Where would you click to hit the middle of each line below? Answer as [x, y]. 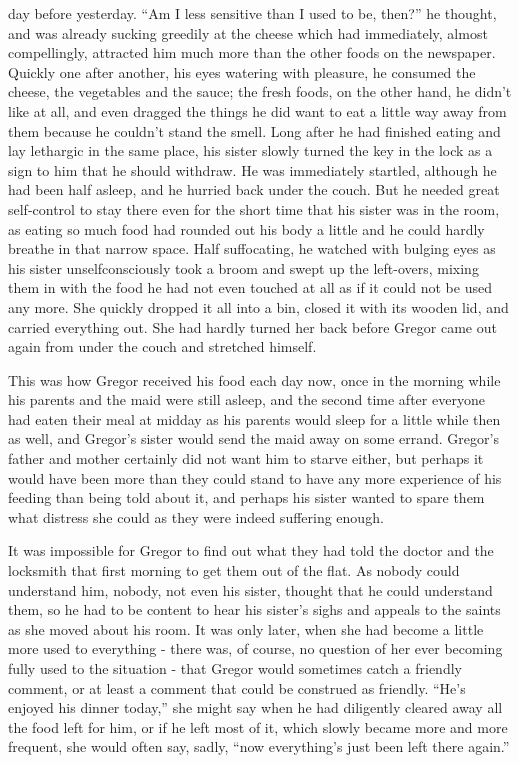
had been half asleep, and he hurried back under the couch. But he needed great [254, 189]
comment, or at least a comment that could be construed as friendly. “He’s [237, 687]
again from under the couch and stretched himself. [162, 346]
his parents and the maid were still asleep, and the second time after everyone [246, 399]
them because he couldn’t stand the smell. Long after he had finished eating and [254, 130]
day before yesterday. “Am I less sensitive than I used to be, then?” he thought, [252, 13]
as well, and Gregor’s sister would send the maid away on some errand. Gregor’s [253, 438]
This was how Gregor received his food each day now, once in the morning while [254, 379]
